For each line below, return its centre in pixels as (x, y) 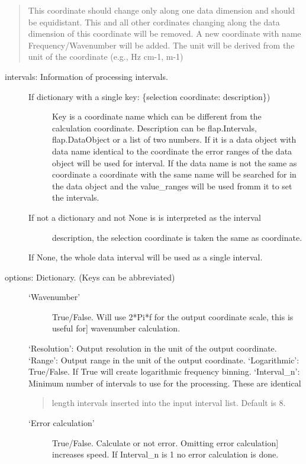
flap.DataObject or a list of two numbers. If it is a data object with (174, 139)
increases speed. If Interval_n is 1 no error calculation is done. (165, 454)
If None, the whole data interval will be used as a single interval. (146, 257)
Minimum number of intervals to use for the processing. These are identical (165, 383)
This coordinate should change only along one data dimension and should (162, 10)
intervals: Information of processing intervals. (86, 76)
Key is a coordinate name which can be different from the (157, 116)
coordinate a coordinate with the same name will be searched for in (174, 174)
